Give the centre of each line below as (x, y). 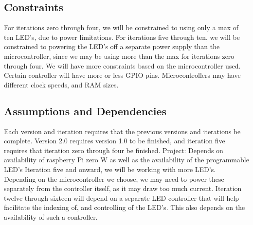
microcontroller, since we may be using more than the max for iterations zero (119, 56)
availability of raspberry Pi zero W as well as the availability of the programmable (126, 160)
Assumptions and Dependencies (85, 111)
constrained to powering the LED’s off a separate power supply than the (112, 46)
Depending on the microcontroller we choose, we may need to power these (114, 179)
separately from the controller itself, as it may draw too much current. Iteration (123, 188)
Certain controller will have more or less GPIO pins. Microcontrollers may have (122, 75)
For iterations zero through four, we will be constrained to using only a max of (121, 27)
